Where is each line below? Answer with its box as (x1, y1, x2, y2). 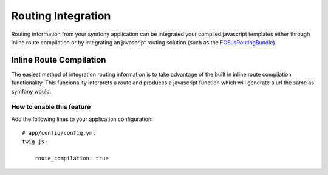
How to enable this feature (11, 103, 91, 111)
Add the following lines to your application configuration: (11, 115, 153, 123)
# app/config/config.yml (22, 129, 96, 137)
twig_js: (22, 138, 48, 145)
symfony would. (11, 87, 52, 95)
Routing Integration (11, 9, 111, 22)
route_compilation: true (34, 155, 109, 162)
